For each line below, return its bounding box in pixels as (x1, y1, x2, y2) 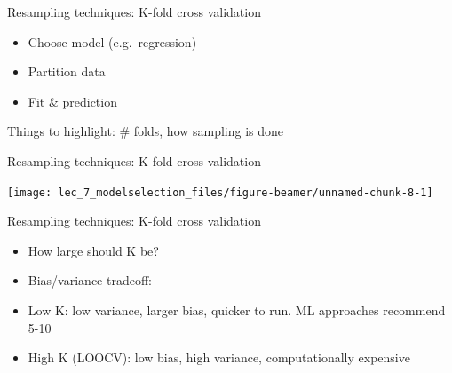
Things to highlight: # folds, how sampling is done (7, 122, 284, 140)
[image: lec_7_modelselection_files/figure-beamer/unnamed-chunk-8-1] (7, 186, 433, 199)
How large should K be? (28, 241, 159, 259)
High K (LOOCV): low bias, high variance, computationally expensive (28, 348, 410, 367)
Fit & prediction (28, 91, 117, 110)
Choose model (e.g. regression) (28, 32, 197, 51)
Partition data (28, 62, 106, 81)
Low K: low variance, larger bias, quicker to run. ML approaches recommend (28, 301, 446, 319)
